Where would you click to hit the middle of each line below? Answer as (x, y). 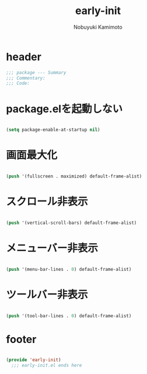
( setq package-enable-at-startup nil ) (53, 130)
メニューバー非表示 (52, 248)
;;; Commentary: (26, 78)
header (24, 57)
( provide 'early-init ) (34, 360)
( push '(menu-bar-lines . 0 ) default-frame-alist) (69, 269)
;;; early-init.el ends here (47, 365)
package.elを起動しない (64, 109)
